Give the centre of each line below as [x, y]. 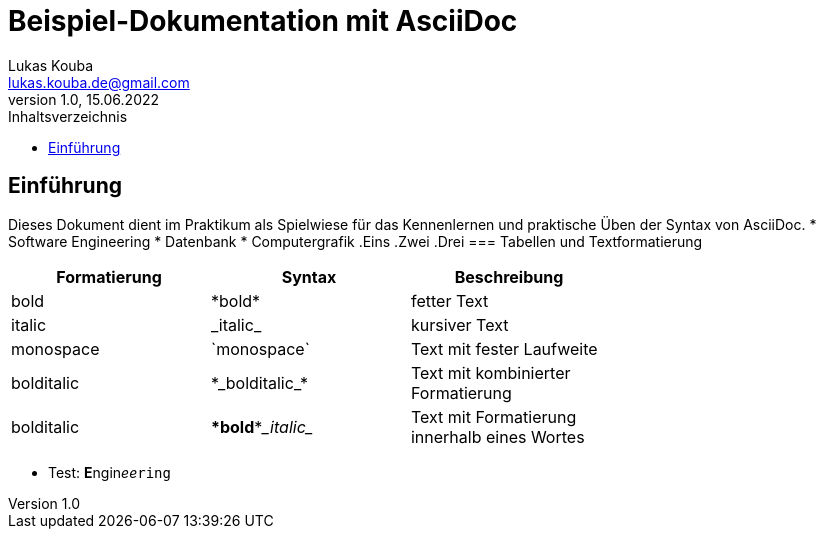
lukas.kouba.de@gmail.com [99, 82]
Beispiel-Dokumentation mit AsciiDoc [263, 21]
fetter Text [449, 300]
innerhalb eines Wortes [497, 436]
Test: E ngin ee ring [109, 472]
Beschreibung [509, 276]
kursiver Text [459, 324]
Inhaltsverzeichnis [68, 116]
